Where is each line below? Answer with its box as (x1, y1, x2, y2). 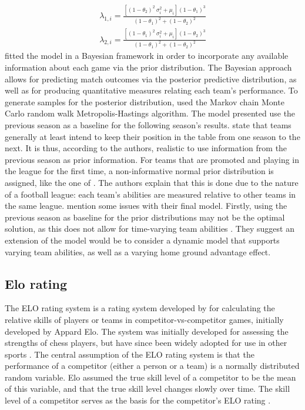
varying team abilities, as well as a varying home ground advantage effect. (5, 245, 271, 258)
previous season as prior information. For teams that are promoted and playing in (5, 153, 300, 165)
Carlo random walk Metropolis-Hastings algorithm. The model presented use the (5, 107, 296, 119)
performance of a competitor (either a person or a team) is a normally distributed (5, 359, 300, 372)
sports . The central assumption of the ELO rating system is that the (5, 348, 254, 360)
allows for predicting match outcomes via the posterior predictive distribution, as (5, 72, 297, 85)
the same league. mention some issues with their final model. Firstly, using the (5, 199, 287, 212)
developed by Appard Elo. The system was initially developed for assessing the (5, 325, 289, 337)
